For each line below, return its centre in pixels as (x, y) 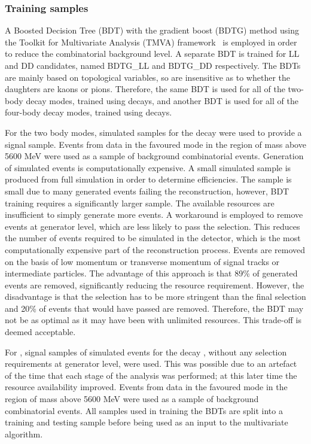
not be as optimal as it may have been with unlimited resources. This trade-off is (153, 320)
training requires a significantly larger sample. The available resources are (140, 203)
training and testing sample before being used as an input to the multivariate (147, 422)
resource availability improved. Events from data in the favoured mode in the (146, 387)
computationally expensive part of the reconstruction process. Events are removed (155, 249)
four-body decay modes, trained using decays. (89, 112)
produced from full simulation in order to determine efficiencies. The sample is (148, 179)
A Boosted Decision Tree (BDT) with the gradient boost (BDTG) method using (152, 30)
